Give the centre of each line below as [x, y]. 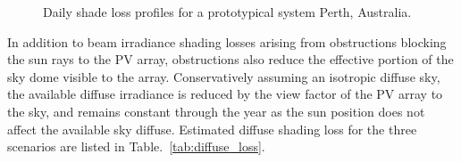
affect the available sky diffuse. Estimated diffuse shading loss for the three [212, 129]
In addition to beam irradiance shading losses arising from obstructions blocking [227, 41]
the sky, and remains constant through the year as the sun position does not [216, 111]
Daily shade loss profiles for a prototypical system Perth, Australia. [227, 12]
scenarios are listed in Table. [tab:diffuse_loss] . [136, 146]
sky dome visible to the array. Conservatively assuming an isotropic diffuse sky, [224, 76]
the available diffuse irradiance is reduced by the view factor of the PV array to [225, 94]
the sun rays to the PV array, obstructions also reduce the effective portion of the [230, 59]
